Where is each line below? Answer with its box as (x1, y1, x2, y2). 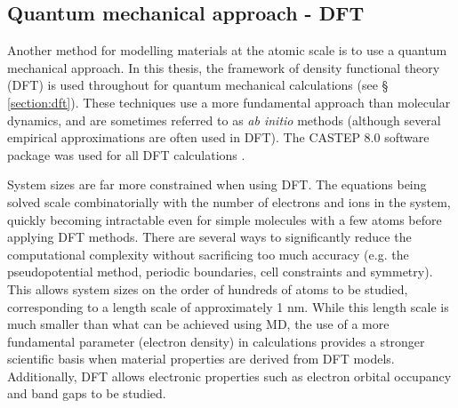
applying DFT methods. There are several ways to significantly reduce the (7, 228, 412, 246)
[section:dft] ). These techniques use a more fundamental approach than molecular (7, 92, 451, 111)
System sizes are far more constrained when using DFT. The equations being (7, 175, 427, 194)
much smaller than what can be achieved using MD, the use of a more (7, 315, 390, 333)
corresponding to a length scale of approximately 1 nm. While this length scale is (7, 297, 449, 316)
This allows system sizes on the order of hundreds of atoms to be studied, (7, 279, 408, 298)
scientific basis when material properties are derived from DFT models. (7, 349, 395, 368)
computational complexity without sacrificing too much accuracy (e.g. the (7, 244, 409, 263)
